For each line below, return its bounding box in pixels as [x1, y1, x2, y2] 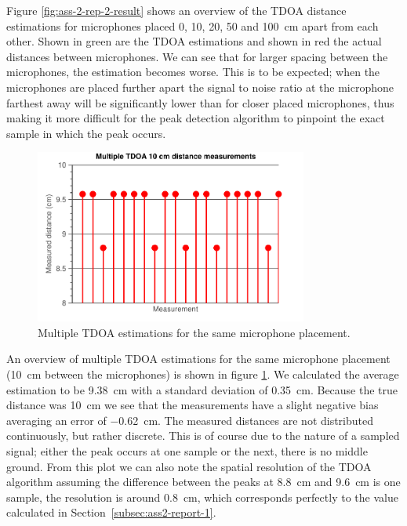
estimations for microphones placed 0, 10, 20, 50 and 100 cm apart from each [6, 17, 379, 34]
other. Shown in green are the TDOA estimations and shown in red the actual [6, 33, 382, 49]
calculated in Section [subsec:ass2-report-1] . [6, 504, 216, 521]
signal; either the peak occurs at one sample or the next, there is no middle [6, 442, 368, 459]
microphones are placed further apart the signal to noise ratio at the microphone [6, 78, 394, 95]
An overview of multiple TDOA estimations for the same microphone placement [6, 350, 391, 367]
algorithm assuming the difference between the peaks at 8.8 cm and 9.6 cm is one [6, 473, 401, 490]
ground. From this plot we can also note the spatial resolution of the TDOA [6, 458, 372, 474]
